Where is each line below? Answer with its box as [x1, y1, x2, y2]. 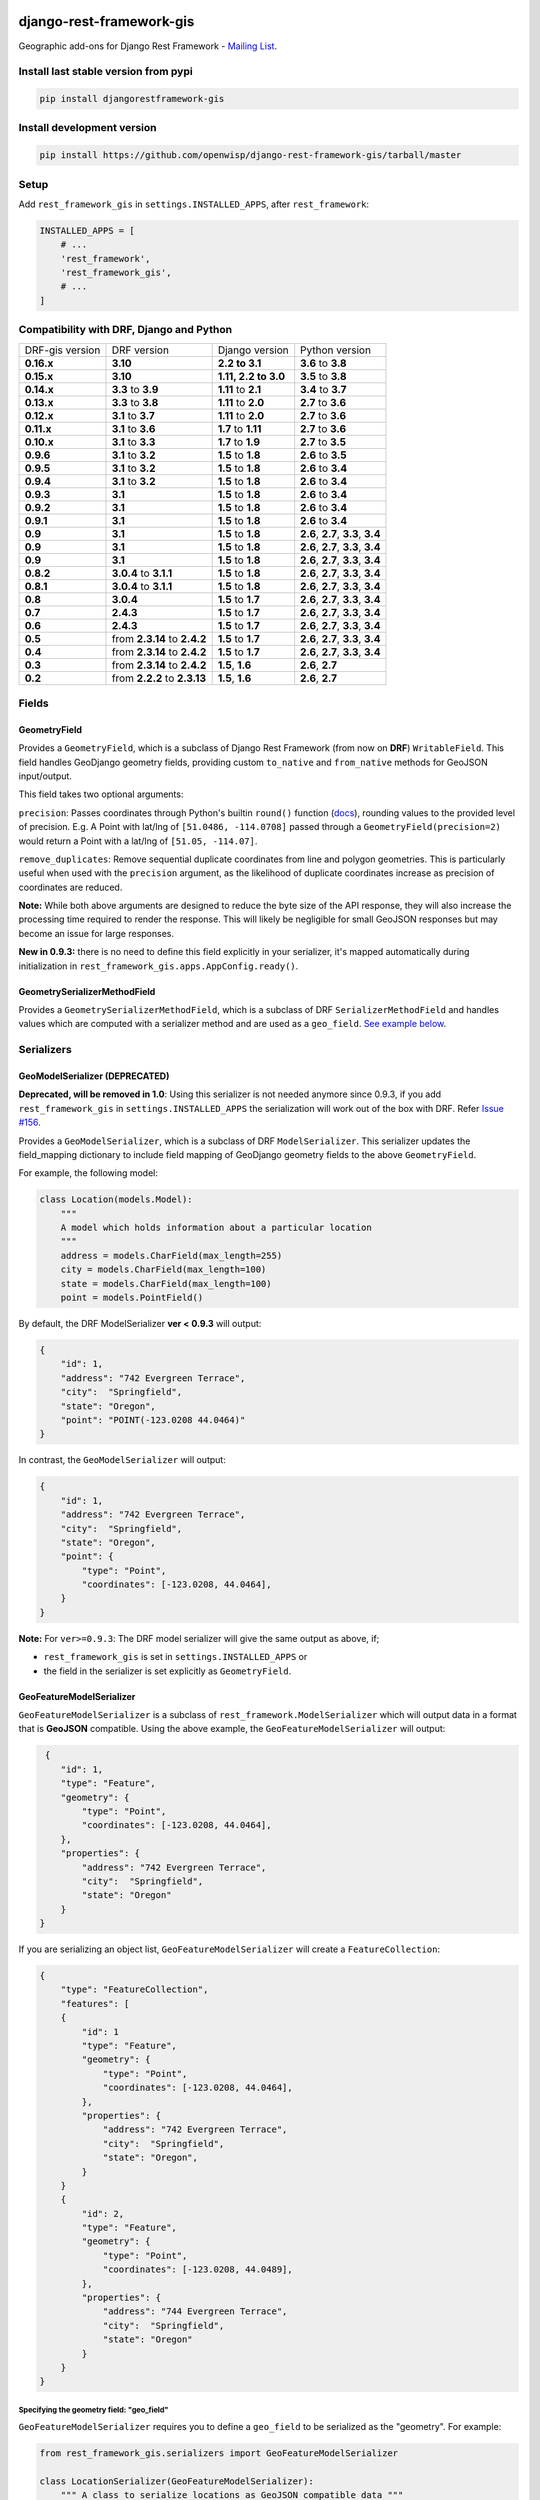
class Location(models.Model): [39, 1194, 194, 1205]
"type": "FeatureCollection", [60, 1984, 209, 1995]
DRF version [111, 343, 170, 357]
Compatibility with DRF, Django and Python [18, 323, 233, 337]
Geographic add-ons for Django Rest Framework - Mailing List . [18, 40, 278, 52]
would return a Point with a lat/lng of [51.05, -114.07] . [18, 835, 258, 847]
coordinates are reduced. [18, 881, 123, 893]
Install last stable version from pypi [18, 65, 194, 79]
